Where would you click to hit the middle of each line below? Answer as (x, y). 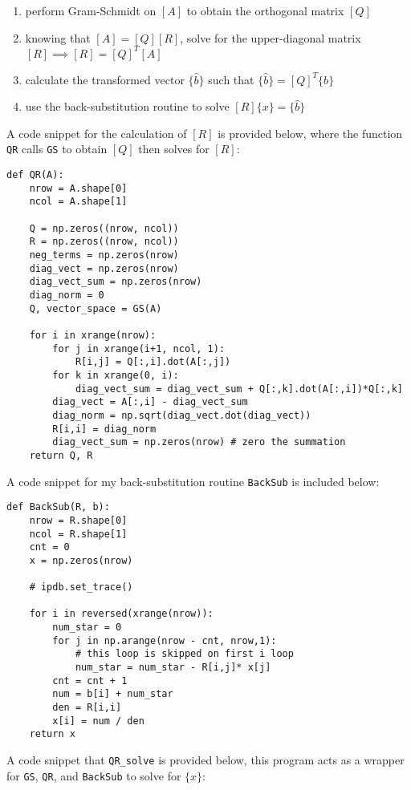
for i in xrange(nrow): (93, 335)
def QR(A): (35, 175)
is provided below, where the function (310, 133)
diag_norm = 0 (67, 296)
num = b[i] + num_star (113, 694)
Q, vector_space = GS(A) (96, 308)
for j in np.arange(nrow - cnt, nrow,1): (165, 640)
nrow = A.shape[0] (78, 188)
